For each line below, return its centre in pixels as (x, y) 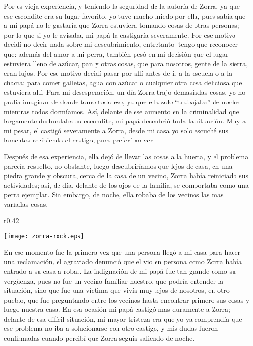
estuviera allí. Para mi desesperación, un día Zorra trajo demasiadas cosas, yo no (125, 92)
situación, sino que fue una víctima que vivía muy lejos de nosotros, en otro (117, 290)
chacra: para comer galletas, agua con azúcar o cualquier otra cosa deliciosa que (123, 82)
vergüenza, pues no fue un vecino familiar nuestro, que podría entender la (114, 280)
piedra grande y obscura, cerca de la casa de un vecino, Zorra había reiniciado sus (126, 175)
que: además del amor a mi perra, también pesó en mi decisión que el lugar (116, 53)
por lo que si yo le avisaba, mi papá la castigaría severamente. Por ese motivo (120, 34)
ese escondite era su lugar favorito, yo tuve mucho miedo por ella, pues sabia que (125, 15)
